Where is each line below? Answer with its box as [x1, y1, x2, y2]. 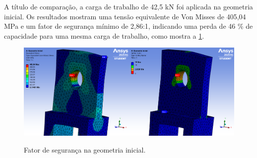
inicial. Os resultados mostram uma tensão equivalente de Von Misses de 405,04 [4, 11, 246, 21]
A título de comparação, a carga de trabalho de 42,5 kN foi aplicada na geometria [4, 1, 253, 11]
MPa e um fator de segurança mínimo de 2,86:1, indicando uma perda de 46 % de [4, 21, 253, 31]
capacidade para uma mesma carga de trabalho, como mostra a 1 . [4, 30, 204, 41]
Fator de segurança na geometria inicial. [24, 144, 146, 155]
